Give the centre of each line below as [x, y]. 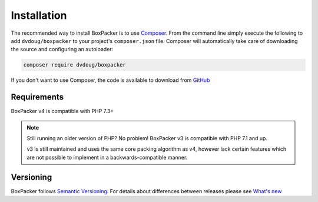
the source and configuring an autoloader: [62, 49]
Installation [39, 15]
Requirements [37, 97]
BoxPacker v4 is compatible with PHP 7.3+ [62, 111]
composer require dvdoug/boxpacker [74, 65]
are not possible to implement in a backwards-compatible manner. [107, 157]
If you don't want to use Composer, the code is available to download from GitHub [110, 80]
